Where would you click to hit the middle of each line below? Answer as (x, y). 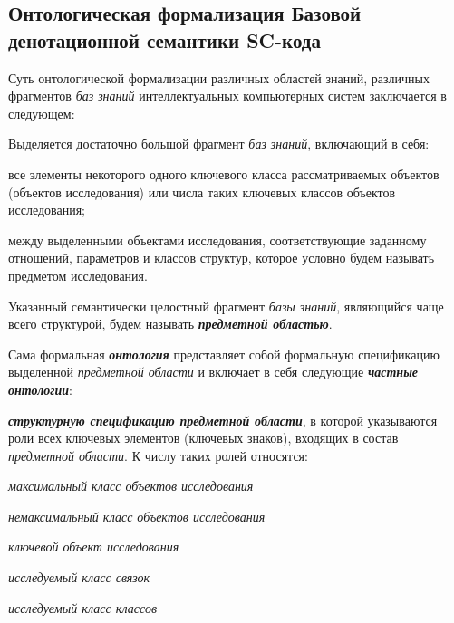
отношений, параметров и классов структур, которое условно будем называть (222, 258)
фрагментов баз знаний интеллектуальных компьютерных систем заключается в (227, 96)
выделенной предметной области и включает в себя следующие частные (213, 372)
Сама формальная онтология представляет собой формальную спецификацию (224, 354)
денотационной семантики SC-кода (164, 39)
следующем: (42, 113)
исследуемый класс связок (79, 577)
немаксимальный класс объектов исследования (137, 516)
